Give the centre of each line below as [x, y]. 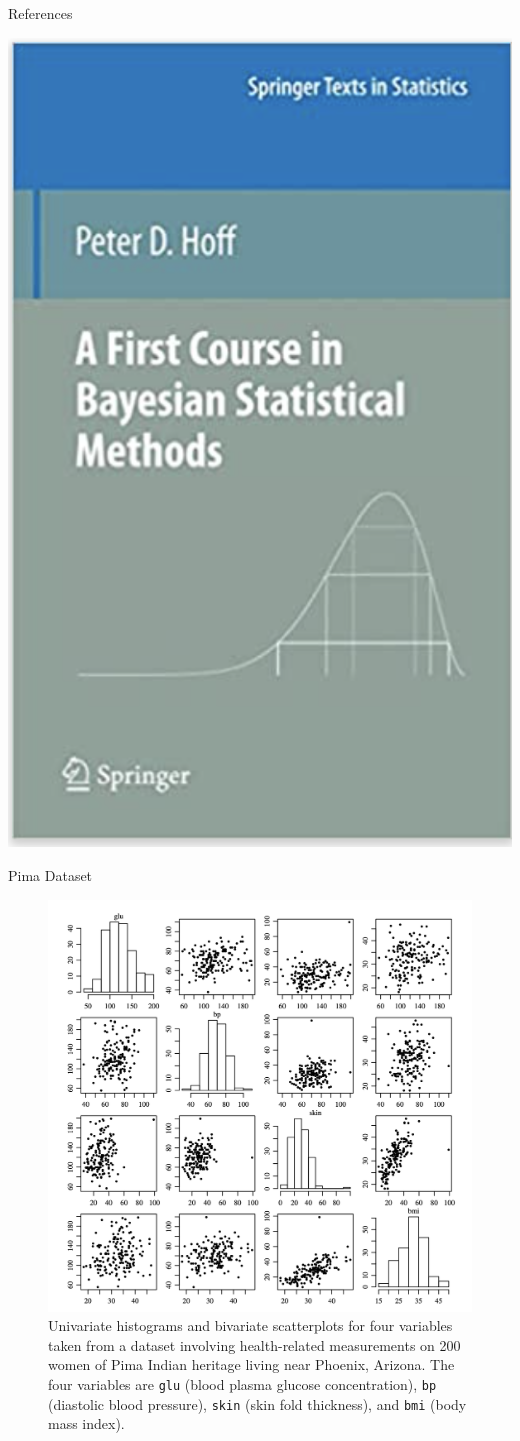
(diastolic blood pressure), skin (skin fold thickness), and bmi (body [257, 1403]
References [40, 13]
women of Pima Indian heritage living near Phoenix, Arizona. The [251, 1364]
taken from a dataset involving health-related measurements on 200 [254, 1344]
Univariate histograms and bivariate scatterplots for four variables [250, 1325]
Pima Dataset [50, 875]
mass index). [86, 1423]
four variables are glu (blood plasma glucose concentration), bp [242, 1384]
